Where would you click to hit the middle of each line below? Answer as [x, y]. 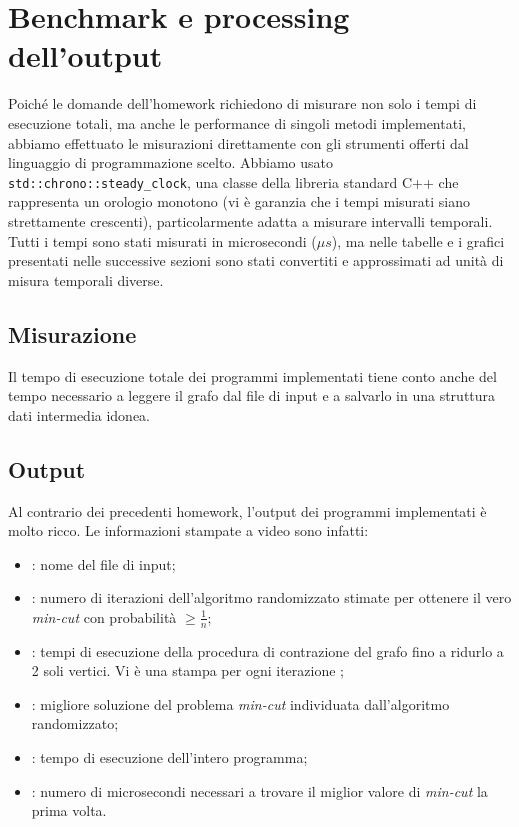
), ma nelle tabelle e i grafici [418, 240]
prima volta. [69, 810]
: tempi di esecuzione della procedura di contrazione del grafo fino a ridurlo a [267, 650]
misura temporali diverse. [86, 279]
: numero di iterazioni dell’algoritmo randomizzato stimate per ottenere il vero [271, 597]
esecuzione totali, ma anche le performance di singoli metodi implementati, [237, 122]
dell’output [85, 55]
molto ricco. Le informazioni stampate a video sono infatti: [188, 530]
